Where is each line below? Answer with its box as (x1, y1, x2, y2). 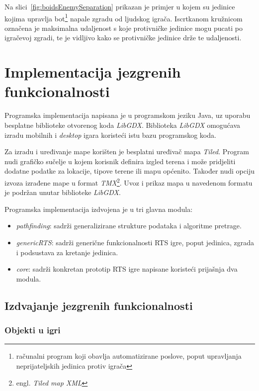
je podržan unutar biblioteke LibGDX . (4, 187, 121, 197)
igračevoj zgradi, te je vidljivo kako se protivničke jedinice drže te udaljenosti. (4, 32, 242, 43)
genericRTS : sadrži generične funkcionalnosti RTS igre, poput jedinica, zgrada (16, 237, 254, 247)
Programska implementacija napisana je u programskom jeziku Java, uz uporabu (4, 110, 251, 120)
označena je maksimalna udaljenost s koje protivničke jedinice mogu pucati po (4, 22, 243, 33)
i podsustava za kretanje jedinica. (16, 247, 118, 257)
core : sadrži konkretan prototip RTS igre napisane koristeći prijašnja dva (16, 264, 238, 274)
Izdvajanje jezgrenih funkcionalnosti (4, 297, 193, 313)
